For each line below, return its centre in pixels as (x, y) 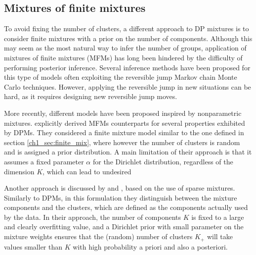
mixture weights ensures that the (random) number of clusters (98, 236)
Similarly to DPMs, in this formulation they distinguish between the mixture (121, 197)
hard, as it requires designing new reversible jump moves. (91, 96)
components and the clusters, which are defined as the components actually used (126, 207)
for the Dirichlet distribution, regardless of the (163, 161)
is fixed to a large (218, 217)
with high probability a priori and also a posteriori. (150, 246)
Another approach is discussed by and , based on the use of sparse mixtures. (120, 188)
